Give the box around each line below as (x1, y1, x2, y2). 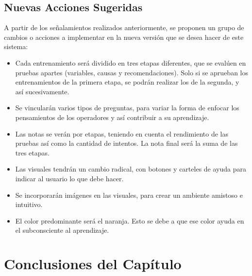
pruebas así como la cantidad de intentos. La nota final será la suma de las (15, 138, 238, 148)
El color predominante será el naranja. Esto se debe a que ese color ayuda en (15, 215, 244, 225)
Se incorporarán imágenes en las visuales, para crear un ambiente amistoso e (15, 190, 243, 200)
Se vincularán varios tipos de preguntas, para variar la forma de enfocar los (15, 103, 239, 113)
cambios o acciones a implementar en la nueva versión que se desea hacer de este (4, 32, 244, 42)
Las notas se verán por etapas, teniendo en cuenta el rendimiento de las (15, 128, 228, 138)
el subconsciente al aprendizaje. (15, 225, 109, 235)
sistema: (4, 41, 28, 52)
